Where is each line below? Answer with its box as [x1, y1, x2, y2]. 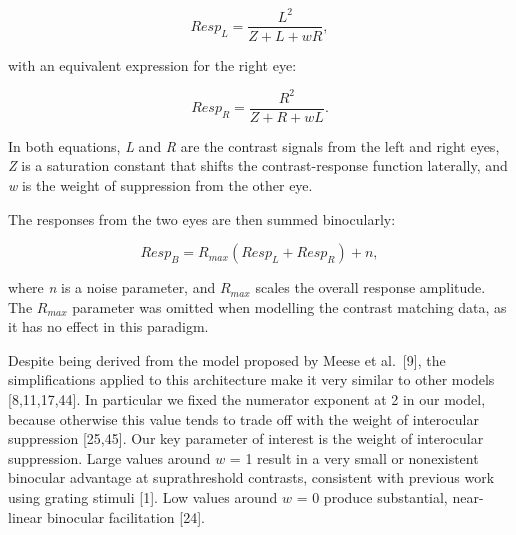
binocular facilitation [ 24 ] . [46, 506, 205, 527]
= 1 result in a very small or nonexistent [229, 447, 479, 468]
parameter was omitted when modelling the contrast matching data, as [72, 296, 507, 317]
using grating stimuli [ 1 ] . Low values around [8, 487, 278, 508]
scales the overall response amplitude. [255, 277, 486, 298]
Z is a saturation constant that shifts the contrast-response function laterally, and [8, 155, 508, 176]
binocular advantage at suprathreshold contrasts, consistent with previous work [8, 467, 495, 488]
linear [8, 506, 43, 527]
